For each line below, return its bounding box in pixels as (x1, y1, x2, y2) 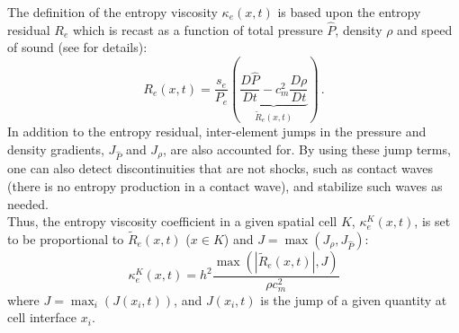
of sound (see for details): (7, 38, 148, 57)
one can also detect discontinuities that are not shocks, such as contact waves (7, 159, 434, 178)
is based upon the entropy (277, 3, 421, 21)
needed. (7, 194, 49, 213)
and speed (397, 20, 453, 39)
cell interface (7, 308, 77, 327)
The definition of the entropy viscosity (7, 3, 218, 21)
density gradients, (7, 139, 104, 158)
